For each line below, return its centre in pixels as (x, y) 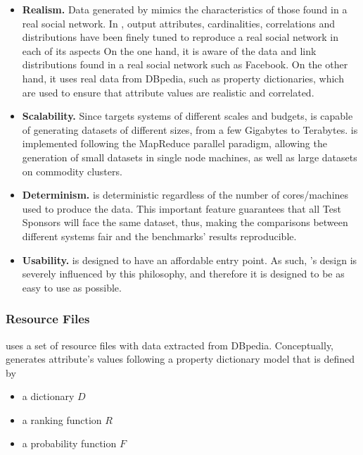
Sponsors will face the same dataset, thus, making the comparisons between (185, 222)
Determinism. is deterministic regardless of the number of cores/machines (185, 195)
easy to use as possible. (72, 287)
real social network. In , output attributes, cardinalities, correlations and (179, 23)
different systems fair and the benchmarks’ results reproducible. (159, 236)
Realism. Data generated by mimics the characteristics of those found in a (185, 9)
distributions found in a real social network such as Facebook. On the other (185, 64)
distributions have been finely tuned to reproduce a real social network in (180, 37)
